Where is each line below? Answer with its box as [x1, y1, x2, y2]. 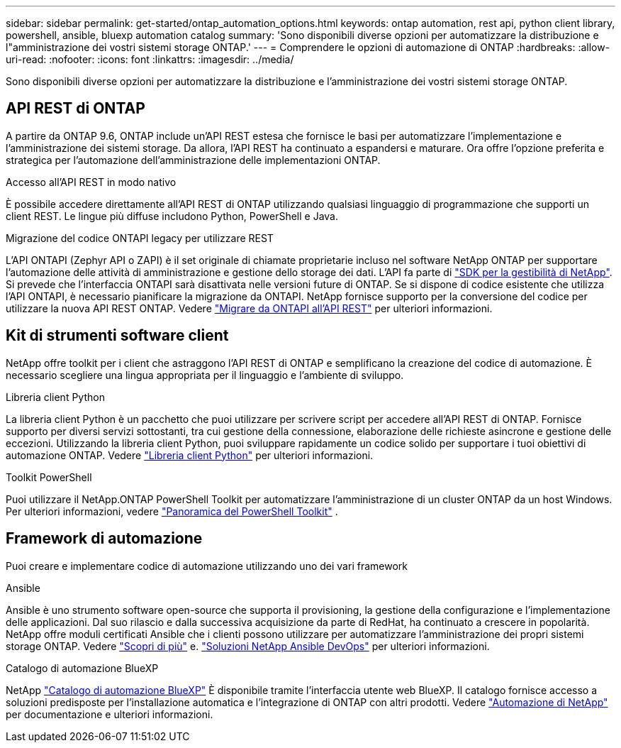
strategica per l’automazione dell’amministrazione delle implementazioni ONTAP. [6, 153, 381, 166]
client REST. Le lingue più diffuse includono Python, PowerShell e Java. [6, 209, 338, 222]
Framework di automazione [6, 529, 203, 548]
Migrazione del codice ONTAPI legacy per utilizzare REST [6, 231, 274, 244]
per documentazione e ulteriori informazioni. [6, 708, 213, 720]
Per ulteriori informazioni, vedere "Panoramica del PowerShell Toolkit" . [6, 505, 338, 517]
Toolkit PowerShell [6, 471, 92, 483]
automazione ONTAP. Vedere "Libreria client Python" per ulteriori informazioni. [6, 449, 374, 461]
